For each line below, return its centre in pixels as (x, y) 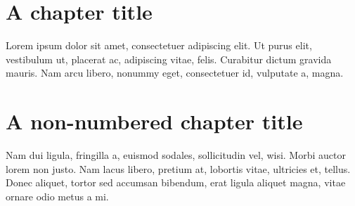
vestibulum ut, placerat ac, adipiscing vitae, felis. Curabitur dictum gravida (169, 59)
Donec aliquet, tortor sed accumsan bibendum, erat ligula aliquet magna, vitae (176, 182)
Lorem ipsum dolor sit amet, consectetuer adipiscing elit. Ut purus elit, (159, 45)
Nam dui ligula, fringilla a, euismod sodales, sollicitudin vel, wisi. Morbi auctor (176, 155)
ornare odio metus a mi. (57, 196)
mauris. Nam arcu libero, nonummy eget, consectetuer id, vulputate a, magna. (175, 73)
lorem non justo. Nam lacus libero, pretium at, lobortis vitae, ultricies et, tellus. (178, 168)
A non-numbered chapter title (154, 121)
